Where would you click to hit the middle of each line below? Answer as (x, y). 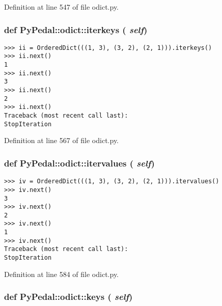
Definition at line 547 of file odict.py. (62, 7)
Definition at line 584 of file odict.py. (62, 274)
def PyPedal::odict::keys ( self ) (68, 297)
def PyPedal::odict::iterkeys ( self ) (76, 29)
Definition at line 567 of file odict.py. (62, 140)
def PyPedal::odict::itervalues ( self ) (79, 163)
